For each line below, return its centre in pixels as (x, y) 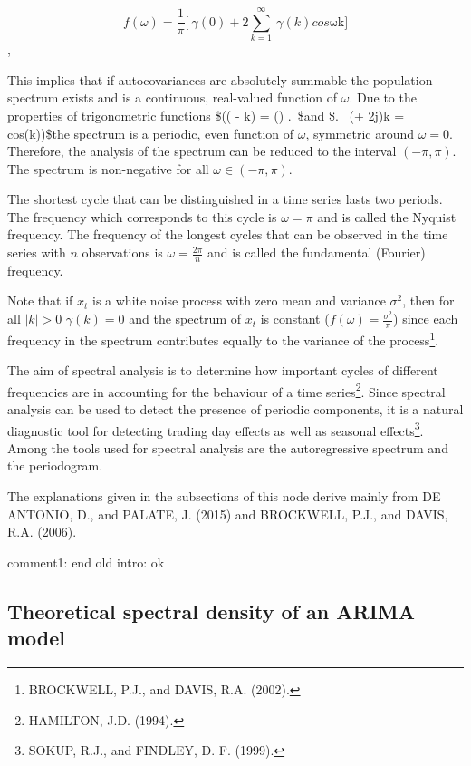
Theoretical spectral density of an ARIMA (211, 611)
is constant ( (295, 319)
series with (37, 252)
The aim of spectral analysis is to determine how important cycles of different (223, 370)
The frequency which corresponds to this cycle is (142, 216)
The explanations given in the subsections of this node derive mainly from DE (224, 496)
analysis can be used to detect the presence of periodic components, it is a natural (235, 409)
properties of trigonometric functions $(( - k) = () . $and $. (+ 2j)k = (206, 115)
